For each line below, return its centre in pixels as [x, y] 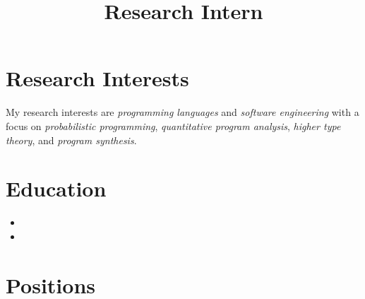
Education [56, 188]
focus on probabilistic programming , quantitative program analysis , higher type [173, 125]
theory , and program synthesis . [71, 140]
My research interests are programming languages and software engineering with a [182, 112]
